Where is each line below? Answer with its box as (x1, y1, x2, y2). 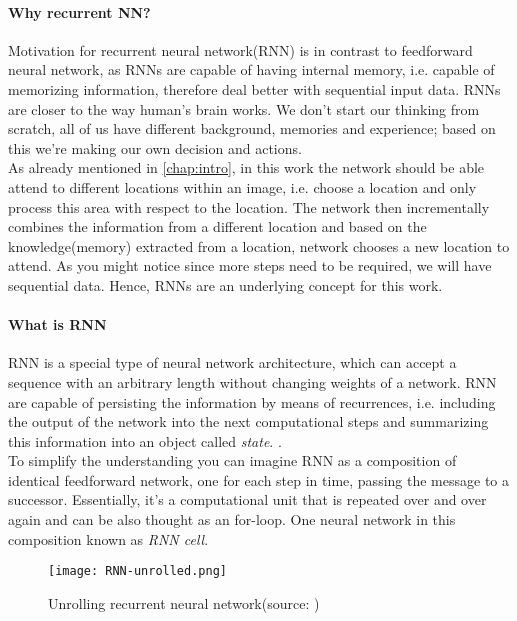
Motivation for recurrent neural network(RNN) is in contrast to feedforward (8, 39, 473, 60)
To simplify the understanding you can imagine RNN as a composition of (8, 450, 457, 471)
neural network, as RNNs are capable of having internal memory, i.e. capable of (8, 59, 495, 80)
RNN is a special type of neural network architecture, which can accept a (8, 352, 457, 373)
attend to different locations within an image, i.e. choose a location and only (8, 176, 477, 197)
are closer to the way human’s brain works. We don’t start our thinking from (8, 98, 480, 119)
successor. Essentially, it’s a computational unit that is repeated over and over (8, 489, 487, 510)
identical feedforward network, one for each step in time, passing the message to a (8, 469, 509, 490)
